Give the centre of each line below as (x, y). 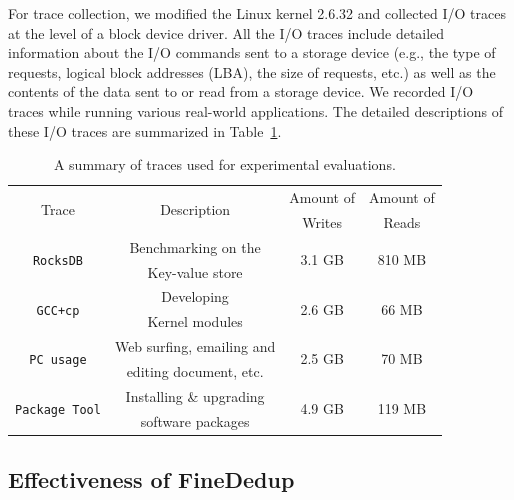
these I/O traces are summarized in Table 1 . (145, 130)
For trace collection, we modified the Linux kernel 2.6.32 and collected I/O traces (257, 13)
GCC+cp (58, 310)
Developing (195, 296)
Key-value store (195, 271)
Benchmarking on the (195, 246)
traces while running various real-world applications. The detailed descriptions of (255, 110)
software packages (195, 420)
